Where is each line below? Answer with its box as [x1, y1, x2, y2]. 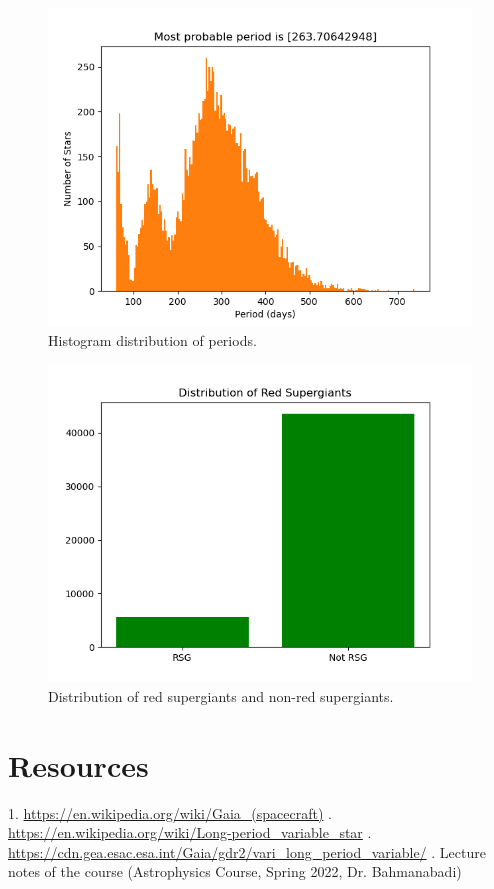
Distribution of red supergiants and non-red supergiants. [48, 685, 394, 706]
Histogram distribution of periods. [48, 329, 257, 350]
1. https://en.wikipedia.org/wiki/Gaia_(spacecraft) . [8, 802, 332, 823]
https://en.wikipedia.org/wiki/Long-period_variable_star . [8, 822, 372, 843]
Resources [8, 744, 149, 785]
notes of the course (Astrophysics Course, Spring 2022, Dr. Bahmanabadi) [8, 861, 462, 882]
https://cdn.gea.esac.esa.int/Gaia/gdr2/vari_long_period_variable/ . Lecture [8, 841, 486, 862]
